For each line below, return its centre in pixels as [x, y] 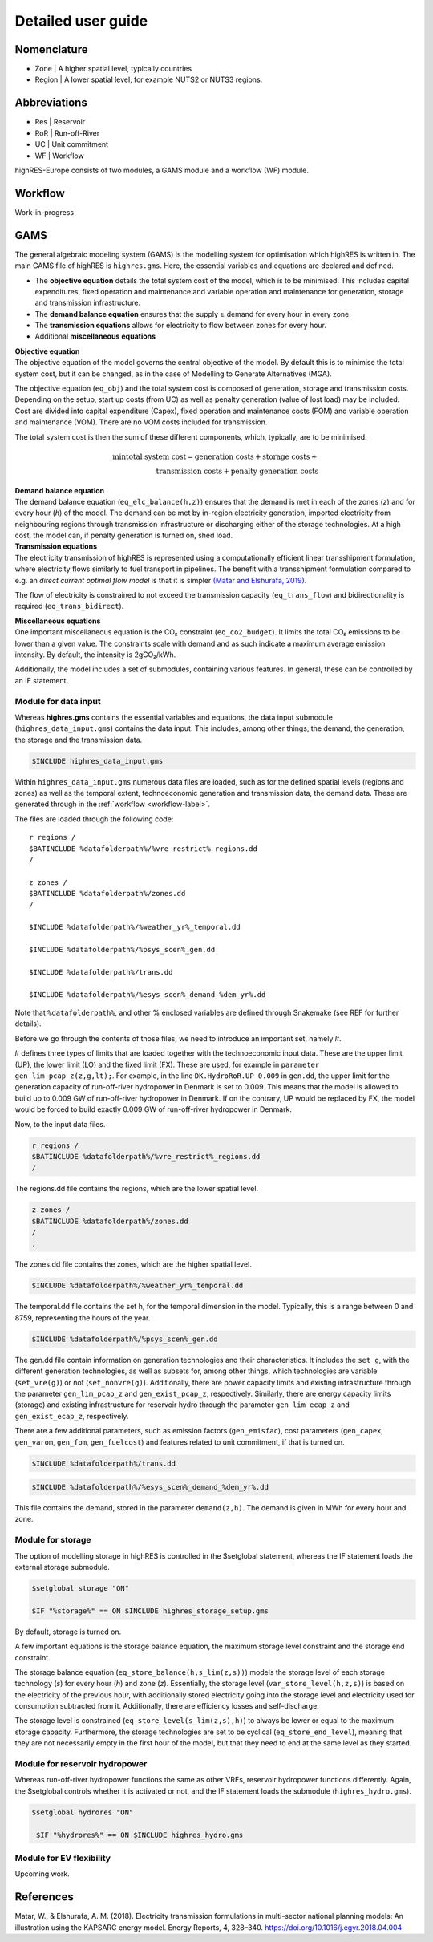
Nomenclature [51, 49]
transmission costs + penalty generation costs [237, 471]
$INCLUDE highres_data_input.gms [97, 761]
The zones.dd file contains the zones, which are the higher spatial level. [133, 1264]
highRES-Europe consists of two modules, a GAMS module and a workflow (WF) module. [162, 170]
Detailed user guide [81, 21]
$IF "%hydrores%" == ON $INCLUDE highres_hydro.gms [140, 1835]
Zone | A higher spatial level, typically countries [113, 69]
